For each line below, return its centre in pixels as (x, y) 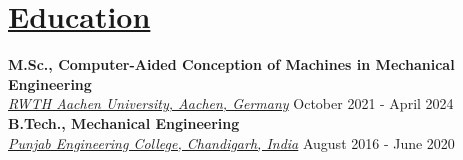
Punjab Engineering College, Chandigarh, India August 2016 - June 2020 (231, 142)
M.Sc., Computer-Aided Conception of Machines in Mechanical (231, 64)
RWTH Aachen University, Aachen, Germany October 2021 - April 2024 (231, 103)
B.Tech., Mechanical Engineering (124, 122)
